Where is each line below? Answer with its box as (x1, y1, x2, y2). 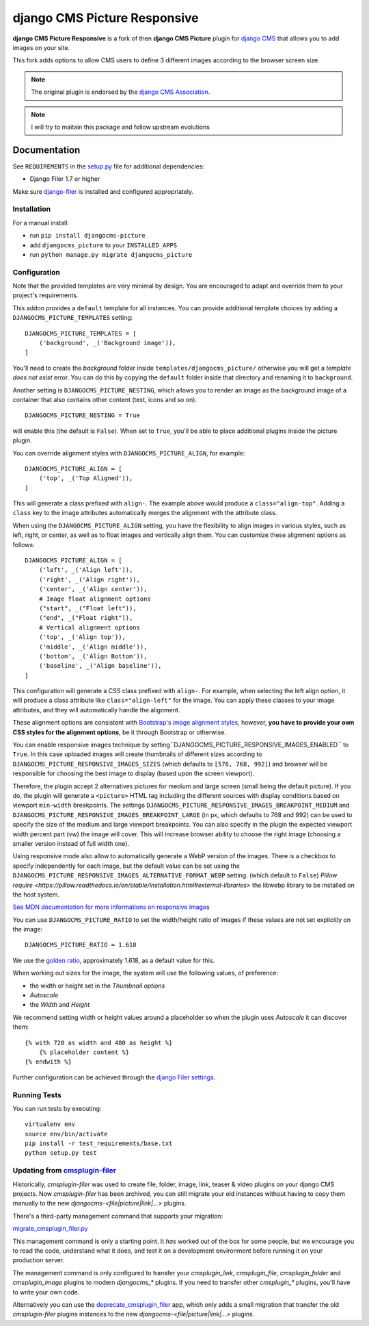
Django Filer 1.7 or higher (29, 175, 100, 183)
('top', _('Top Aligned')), (38, 475, 133, 482)
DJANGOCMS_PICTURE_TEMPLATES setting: (12, 314, 133, 322)
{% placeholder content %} (38, 1048, 130, 1056)
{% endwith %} (25, 1058, 72, 1066)
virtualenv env (25, 1121, 76, 1128)
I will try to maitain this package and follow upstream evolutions (31, 123, 210, 131)
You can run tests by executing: (12, 1104, 102, 1112)
